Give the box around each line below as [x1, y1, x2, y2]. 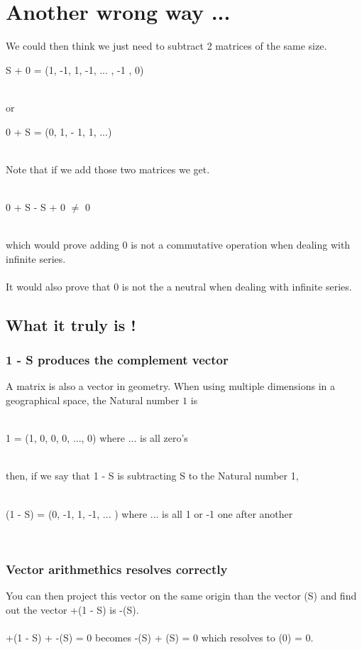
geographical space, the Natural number [6, 393, 180, 408]
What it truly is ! [6, 313, 136, 335]
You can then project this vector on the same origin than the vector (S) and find [6, 588, 357, 602]
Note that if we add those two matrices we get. [6, 161, 210, 176]
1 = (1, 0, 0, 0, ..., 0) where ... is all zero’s [6, 430, 188, 445]
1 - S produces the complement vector [6, 351, 229, 369]
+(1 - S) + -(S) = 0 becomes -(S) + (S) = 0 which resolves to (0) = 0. [6, 629, 314, 644]
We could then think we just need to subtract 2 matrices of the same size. [6, 38, 327, 53]
